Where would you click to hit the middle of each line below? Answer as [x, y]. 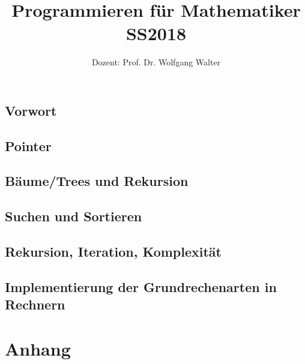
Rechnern [35, 304]
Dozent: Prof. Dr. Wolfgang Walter [156, 62]
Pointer [28, 145]
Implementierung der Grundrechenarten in [141, 286]
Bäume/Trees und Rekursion [97, 181]
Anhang [38, 348]
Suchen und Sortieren [74, 216]
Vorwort [31, 110]
